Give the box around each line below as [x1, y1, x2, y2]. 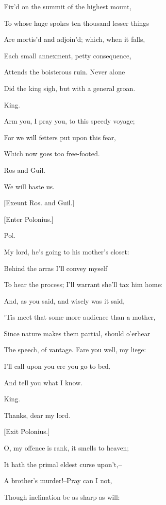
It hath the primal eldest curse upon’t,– [4, 459, 122, 469]
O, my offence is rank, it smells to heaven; [4, 443, 129, 453]
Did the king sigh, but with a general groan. [4, 83, 135, 93]
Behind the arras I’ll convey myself [4, 263, 108, 273]
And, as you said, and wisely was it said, [4, 295, 125, 306]
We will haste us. [4, 181, 55, 191]
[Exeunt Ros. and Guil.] [4, 198, 75, 208]
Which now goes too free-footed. [4, 148, 100, 159]
